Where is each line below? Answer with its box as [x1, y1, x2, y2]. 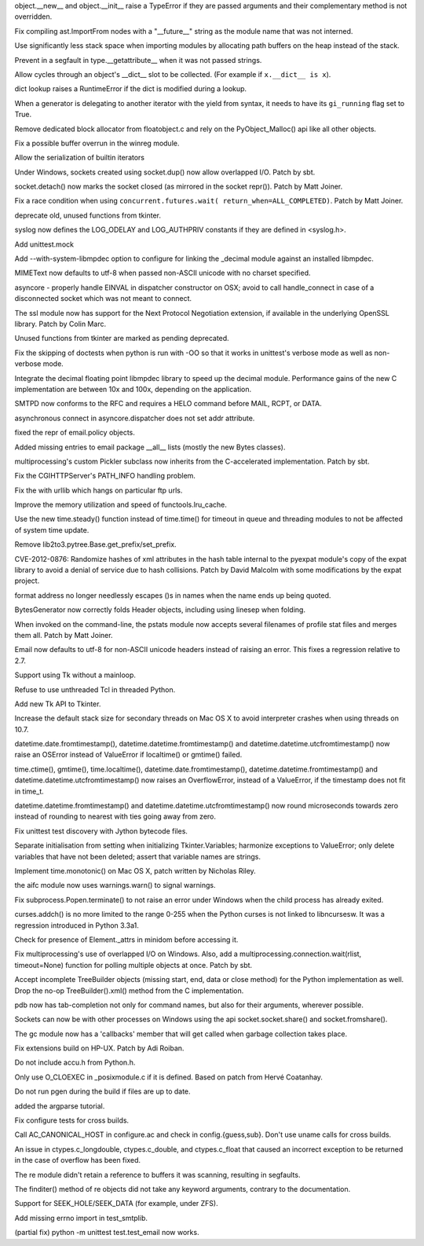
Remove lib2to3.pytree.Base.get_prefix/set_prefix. [14, 540, 177, 549]
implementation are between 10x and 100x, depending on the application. [14, 384, 252, 394]
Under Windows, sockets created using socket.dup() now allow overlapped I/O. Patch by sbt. [14, 167, 316, 177]
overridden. [14, 12, 53, 21]
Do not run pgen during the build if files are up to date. [14, 1087, 192, 1096]
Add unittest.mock [14, 240, 75, 249]
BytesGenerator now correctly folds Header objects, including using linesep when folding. [14, 605, 306, 614]
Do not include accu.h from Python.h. [14, 1057, 136, 1068]
